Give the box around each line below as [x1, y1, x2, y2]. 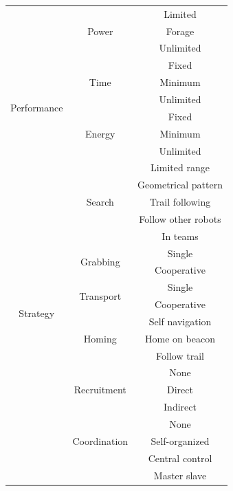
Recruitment [74, 382, 126, 397]
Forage [166, 23, 195, 38]
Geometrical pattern [137, 177, 223, 192]
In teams [162, 228, 199, 243]
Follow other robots [139, 211, 221, 226]
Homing [83, 331, 117, 345]
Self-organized [151, 433, 210, 448]
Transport [79, 288, 122, 303]
